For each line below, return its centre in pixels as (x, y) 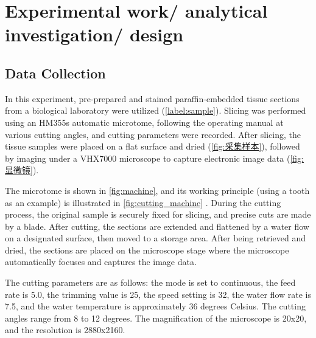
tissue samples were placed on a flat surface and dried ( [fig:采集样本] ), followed (153, 146)
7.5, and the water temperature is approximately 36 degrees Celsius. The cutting (155, 306)
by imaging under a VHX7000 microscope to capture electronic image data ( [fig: (155, 158)
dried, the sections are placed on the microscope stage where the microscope (147, 250)
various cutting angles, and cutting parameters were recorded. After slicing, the (153, 134)
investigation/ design (94, 34)
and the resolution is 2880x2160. (65, 330)
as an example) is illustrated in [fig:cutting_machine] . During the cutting (143, 202)
